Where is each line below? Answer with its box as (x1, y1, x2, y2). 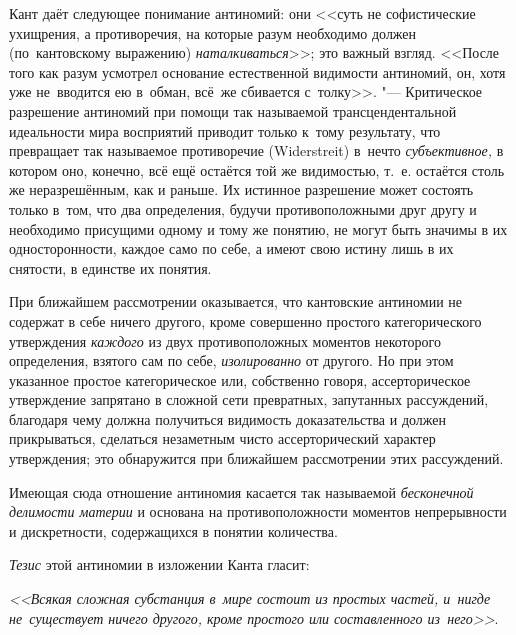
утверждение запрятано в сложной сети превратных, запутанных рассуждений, (9, 389, 489, 410)
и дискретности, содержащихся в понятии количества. (9, 520, 338, 541)
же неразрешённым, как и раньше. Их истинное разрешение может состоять (9, 179, 474, 200)
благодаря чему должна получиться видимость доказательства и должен (9, 408, 447, 429)
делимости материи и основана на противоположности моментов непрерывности (9, 501, 507, 522)
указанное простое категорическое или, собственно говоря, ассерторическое (9, 369, 471, 390)
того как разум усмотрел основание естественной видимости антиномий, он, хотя (9, 61, 506, 82)
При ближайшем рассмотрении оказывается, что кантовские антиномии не (9, 291, 462, 312)
